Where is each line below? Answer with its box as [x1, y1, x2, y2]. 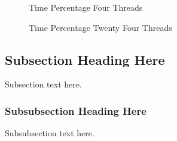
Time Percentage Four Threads [29, 1, 143, 13]
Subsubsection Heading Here [5, 103, 147, 118]
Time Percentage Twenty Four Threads [29, 21, 172, 33]
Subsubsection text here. [5, 127, 94, 139]
